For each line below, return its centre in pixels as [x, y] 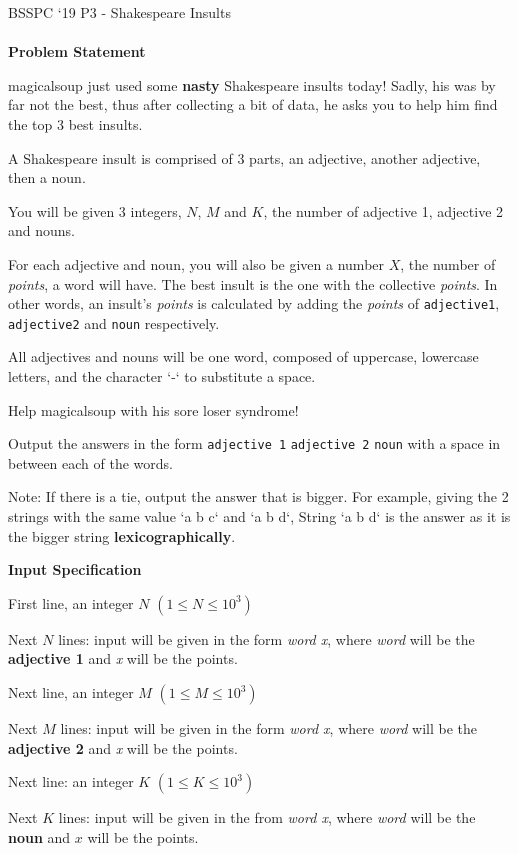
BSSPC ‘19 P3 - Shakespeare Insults [119, 12]
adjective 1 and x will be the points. [123, 658]
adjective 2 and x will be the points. [123, 747]
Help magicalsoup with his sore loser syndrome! [153, 409]
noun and [39, 836]
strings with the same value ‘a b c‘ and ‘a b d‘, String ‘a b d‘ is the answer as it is [259, 516]
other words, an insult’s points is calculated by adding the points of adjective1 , [254, 303]
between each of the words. [90, 462]
